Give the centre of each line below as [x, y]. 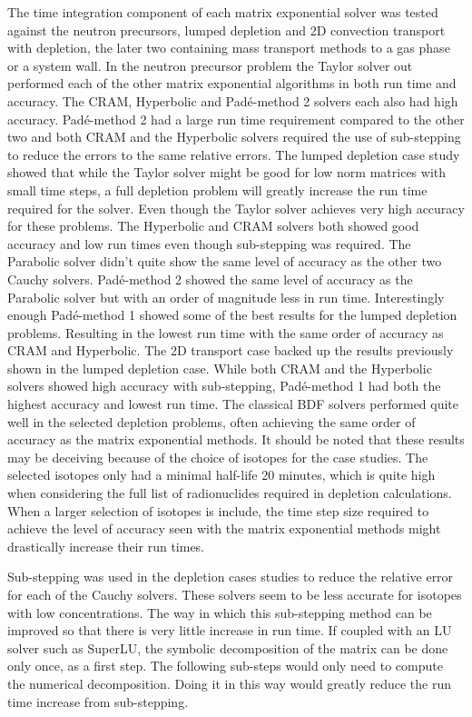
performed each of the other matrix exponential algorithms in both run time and [232, 83]
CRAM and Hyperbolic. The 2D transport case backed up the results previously [231, 350]
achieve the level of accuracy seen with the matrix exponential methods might [224, 528]
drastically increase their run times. [106, 546]
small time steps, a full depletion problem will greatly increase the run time [217, 189]
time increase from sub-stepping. [98, 701]
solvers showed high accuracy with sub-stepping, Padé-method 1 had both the [224, 386]
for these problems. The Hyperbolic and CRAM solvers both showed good [213, 226]
